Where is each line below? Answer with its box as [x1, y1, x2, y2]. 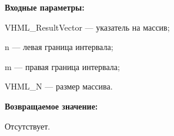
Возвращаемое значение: [5, 99, 98, 112]
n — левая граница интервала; [5, 41, 113, 53]
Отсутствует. [5, 120, 51, 132]
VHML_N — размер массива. [5, 80, 113, 92]
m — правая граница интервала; [5, 60, 120, 72]
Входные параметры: [5, 1, 85, 13]
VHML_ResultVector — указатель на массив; [5, 21, 170, 33]
